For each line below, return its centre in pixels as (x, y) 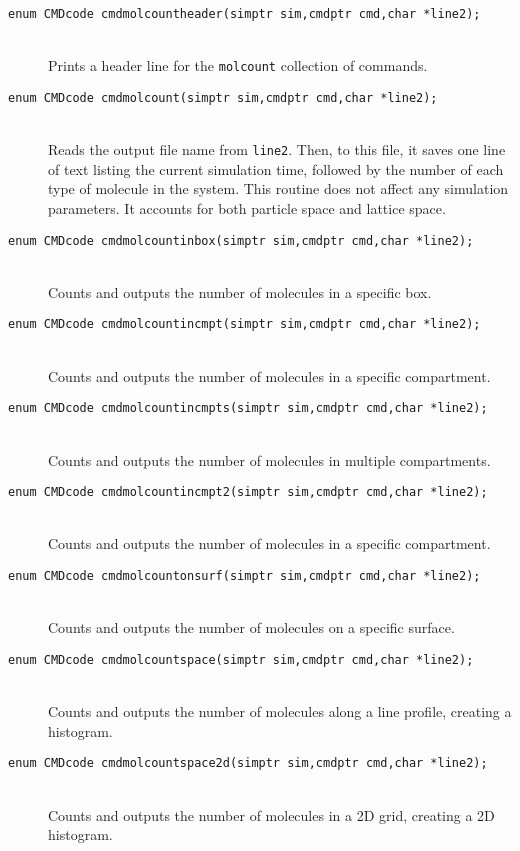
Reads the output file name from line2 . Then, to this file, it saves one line (277, 149)
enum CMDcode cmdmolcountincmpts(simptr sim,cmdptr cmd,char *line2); (248, 408)
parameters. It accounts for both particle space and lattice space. (247, 208)
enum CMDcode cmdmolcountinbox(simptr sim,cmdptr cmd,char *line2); (241, 240)
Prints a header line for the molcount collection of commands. (238, 65)
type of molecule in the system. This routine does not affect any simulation (278, 188)
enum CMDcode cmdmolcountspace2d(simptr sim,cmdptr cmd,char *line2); (248, 763)
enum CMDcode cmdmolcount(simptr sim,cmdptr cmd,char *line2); (223, 97)
